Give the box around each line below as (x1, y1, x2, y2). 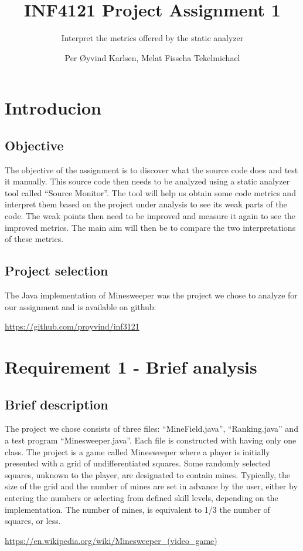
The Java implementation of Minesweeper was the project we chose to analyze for (5, 289, 298, 301)
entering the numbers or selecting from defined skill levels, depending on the (5, 491, 278, 503)
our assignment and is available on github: (5, 300, 156, 313)
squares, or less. (5, 515, 61, 527)
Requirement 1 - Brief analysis (5, 355, 257, 379)
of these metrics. (5, 233, 64, 245)
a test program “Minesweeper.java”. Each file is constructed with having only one (5, 434, 297, 446)
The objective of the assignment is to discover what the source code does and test (5, 163, 298, 176)
